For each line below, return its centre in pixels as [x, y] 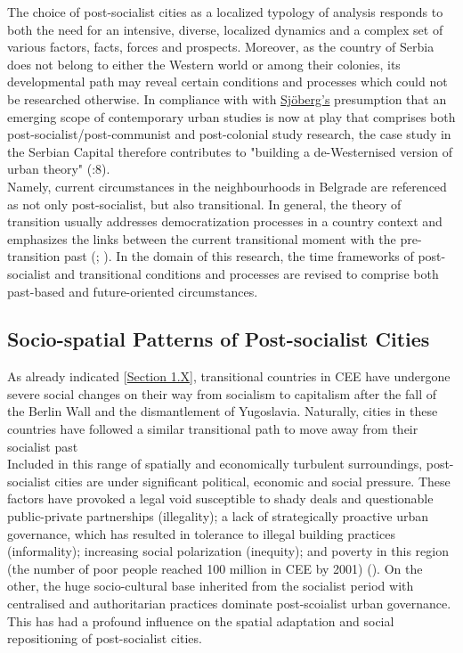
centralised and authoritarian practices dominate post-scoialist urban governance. [229, 604]
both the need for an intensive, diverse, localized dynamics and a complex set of [225, 29]
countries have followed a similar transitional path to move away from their [213, 429]
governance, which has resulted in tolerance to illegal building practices [201, 533]
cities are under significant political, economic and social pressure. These [252, 481]
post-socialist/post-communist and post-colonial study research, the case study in [229, 134]
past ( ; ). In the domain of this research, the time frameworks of [239, 256]
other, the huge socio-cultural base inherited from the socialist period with [211, 586]
